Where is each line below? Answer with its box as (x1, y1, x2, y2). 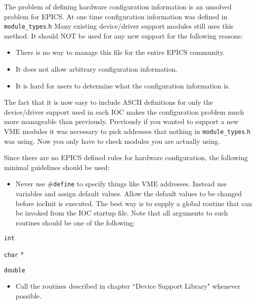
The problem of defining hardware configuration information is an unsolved (4, 1, 232, 11)
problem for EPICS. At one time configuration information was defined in (4, 11, 227, 21)
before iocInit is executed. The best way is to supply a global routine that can (15, 198, 252, 208)
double (4, 266, 25, 274)
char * (4, 249, 24, 260)
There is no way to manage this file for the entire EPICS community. (15, 47, 225, 57)
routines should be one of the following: (15, 217, 135, 227)
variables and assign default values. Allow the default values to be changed (15, 188, 242, 199)
